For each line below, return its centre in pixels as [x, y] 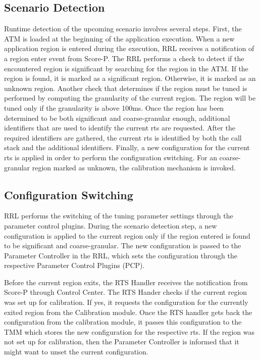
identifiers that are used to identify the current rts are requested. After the [120, 128]
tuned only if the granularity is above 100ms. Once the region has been [114, 107]
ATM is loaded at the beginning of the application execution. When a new [119, 38]
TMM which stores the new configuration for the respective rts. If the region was [129, 331]
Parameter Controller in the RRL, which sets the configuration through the [121, 255]
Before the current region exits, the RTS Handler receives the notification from [126, 282]
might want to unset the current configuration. [76, 352]
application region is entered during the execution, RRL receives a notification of [129, 48]
